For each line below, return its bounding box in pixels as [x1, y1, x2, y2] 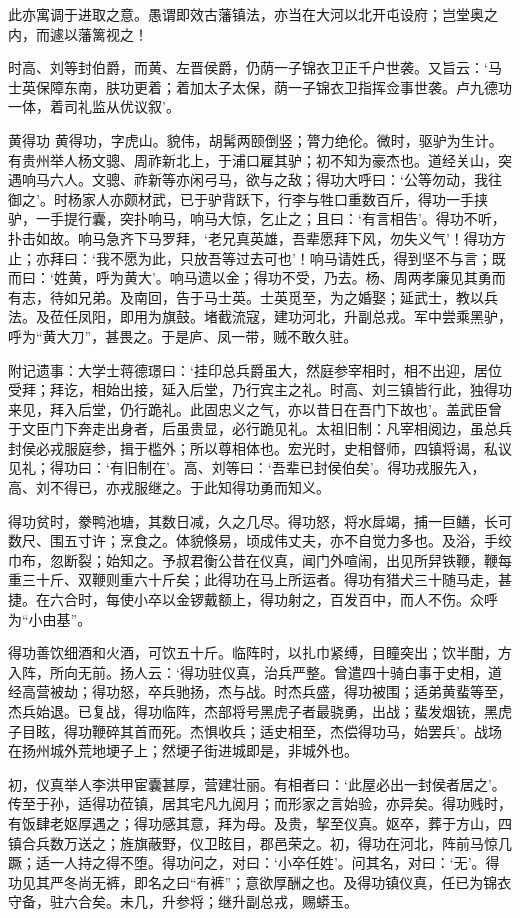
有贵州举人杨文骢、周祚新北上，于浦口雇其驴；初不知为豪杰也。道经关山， [8, 149, 498, 170]
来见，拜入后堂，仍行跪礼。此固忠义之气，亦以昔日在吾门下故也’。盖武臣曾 [8, 398, 502, 419]
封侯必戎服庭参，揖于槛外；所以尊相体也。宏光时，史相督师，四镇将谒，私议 [8, 437, 512, 458]
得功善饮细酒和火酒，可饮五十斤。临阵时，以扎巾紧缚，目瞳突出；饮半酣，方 [8, 642, 512, 663]
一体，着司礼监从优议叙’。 [8, 96, 180, 117]
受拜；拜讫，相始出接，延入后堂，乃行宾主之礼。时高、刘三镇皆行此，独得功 [8, 379, 512, 400]
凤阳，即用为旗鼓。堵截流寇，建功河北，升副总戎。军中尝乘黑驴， [77, 306, 512, 327]
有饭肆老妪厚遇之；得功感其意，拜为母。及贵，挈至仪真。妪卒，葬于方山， [8, 812, 498, 833]
